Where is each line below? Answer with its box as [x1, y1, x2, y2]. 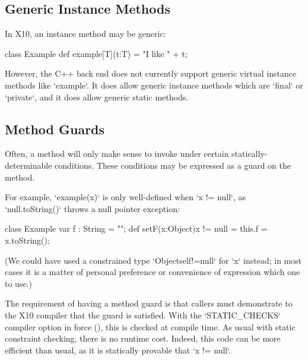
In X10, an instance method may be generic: [5, 27, 166, 40]
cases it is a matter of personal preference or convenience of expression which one [5, 266, 300, 278]
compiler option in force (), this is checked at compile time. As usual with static [5, 320, 296, 333]
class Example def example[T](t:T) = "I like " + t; [5, 47, 188, 59]
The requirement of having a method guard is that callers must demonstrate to [5, 297, 293, 310]
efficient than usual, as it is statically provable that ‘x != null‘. [5, 343, 231, 356]
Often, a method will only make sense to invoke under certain [5, 147, 229, 160]
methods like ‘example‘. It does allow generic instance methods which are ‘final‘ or [5, 78, 303, 91]
